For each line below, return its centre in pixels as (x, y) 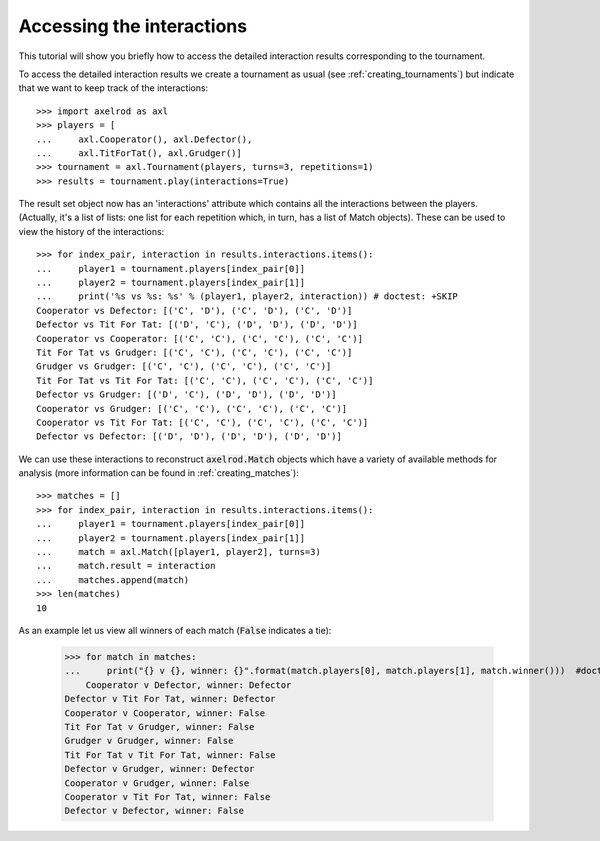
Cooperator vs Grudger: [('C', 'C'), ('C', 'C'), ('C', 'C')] (192, 408)
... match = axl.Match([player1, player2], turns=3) (179, 552)
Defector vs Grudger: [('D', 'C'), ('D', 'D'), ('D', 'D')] (186, 394)
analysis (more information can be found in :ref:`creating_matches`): (158, 473)
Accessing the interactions (133, 26)
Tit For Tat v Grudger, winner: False (159, 726)
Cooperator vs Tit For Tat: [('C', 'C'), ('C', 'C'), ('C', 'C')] (202, 422)
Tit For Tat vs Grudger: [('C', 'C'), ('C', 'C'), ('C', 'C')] (194, 352)
